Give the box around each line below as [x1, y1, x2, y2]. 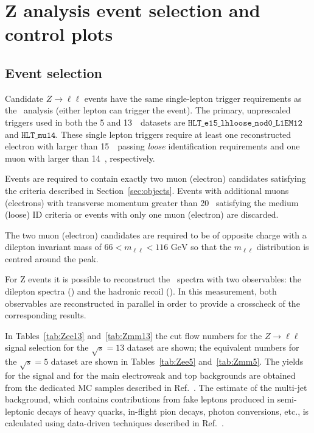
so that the [190, 240, 232, 253]
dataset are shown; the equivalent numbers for [127, 341, 299, 354]
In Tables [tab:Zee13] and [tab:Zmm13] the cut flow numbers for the [5, 329, 262, 342]
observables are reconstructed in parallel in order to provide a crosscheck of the [5, 296, 300, 309]
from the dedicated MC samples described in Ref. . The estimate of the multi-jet [5, 381, 307, 393]
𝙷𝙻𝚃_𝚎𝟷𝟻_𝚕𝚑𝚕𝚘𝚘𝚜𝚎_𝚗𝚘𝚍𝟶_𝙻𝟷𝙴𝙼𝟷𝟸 [188, 118, 302, 127]
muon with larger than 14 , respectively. [5, 151, 155, 164]
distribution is [256, 240, 309, 253]
